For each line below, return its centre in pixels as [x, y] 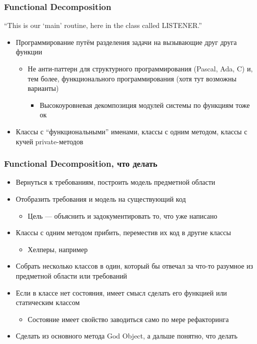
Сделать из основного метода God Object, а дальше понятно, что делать [126, 336]
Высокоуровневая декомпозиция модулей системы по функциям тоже [145, 105]
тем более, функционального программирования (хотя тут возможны [132, 78]
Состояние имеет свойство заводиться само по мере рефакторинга [128, 319]
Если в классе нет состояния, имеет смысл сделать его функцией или [121, 292]
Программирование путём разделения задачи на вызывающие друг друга [126, 42]
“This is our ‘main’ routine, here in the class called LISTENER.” [103, 25]
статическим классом [48, 302]
